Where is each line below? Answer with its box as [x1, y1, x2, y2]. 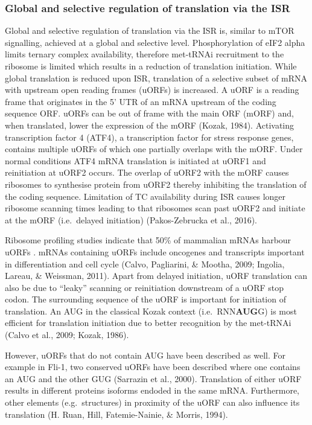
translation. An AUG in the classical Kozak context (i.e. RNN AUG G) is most [5, 304, 297, 317]
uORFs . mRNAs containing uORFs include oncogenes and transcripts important [5, 245, 305, 258]
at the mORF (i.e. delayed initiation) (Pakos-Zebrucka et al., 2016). [5, 213, 257, 226]
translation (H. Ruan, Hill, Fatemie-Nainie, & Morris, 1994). [5, 407, 228, 420]
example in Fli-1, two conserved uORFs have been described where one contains [5, 360, 301, 373]
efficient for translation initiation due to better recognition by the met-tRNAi [5, 316, 291, 329]
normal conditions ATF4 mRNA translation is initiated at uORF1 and [5, 154, 266, 167]
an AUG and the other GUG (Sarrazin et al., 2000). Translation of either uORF [5, 372, 302, 385]
